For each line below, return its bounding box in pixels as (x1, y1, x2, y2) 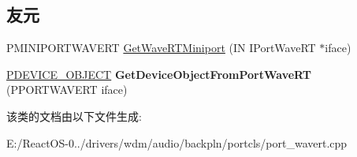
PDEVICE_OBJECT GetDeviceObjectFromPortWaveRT (6, 65, 312, 82)
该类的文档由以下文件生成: (6, 107, 142, 124)
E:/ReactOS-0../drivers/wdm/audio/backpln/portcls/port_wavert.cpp (6, 134, 348, 151)
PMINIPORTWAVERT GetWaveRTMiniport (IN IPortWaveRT (6, 39, 316, 56)
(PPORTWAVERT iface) (6, 81, 128, 98)
